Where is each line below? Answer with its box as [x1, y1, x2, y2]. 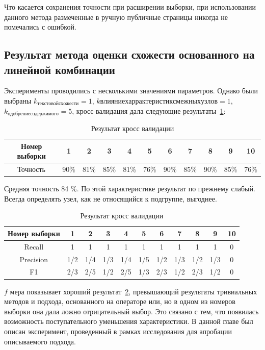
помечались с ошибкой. [4, 21, 76, 32]
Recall [24, 241, 44, 252]
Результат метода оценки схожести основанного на [4, 46, 255, 62]
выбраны [4, 95, 32, 106]
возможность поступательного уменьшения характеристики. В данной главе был [4, 316, 253, 327]
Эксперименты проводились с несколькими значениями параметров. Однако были [4, 85, 258, 96]
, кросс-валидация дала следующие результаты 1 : [72, 105, 226, 116]
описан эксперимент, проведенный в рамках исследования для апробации [4, 326, 232, 336]
